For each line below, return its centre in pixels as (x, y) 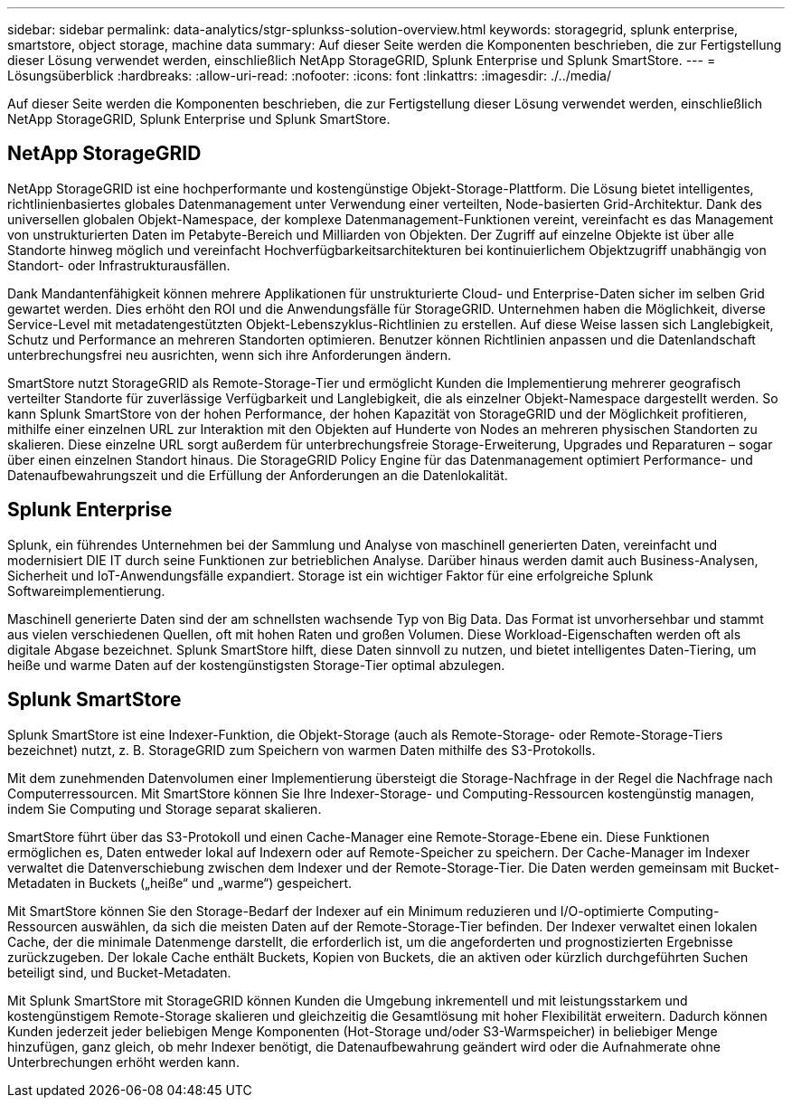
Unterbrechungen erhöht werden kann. (123, 1062)
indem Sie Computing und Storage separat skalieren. (165, 808)
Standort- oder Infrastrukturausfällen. (119, 265)
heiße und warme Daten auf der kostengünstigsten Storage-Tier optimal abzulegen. (256, 665)
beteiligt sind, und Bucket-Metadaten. (119, 972)
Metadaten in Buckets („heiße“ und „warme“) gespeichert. (180, 883)
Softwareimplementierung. (86, 590)
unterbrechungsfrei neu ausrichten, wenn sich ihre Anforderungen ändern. (229, 354)
